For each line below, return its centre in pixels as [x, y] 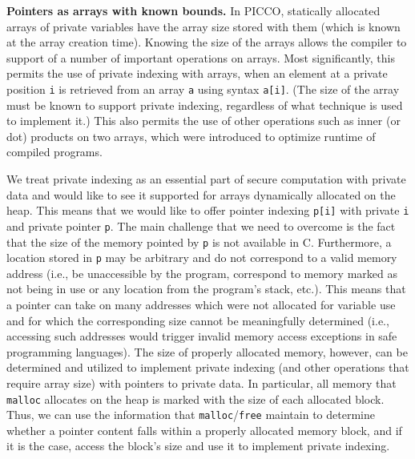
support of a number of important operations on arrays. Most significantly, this [201, 57]
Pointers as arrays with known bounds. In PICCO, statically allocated [193, 10]
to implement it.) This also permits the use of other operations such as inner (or [203, 121]
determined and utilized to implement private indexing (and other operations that [208, 367]
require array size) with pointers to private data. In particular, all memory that [201, 382]
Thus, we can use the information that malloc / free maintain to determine [191, 415]
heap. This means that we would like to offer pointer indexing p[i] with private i [208, 210]
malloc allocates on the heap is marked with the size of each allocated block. [195, 399]
